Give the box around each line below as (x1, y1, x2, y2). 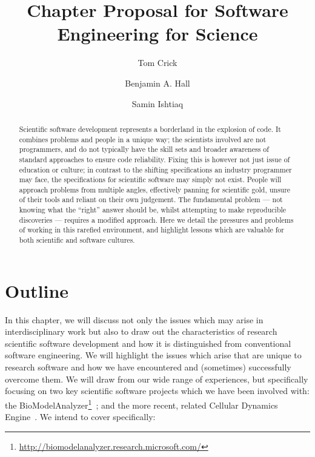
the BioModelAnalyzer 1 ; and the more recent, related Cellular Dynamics (5, 396, 278, 411)
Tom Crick (138, 56, 177, 69)
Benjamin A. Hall (125, 76, 190, 89)
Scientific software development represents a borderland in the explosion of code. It (19, 123, 281, 134)
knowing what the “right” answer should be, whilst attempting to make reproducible (19, 205, 287, 215)
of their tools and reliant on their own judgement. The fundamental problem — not (19, 194, 283, 205)
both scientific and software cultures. (19, 235, 135, 245)
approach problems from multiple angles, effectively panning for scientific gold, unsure (19, 184, 291, 194)
